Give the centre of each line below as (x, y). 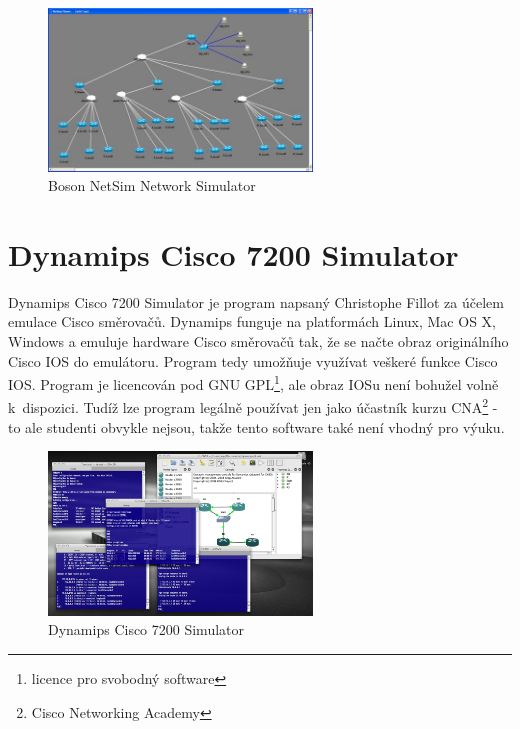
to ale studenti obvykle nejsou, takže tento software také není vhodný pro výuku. (256, 426)
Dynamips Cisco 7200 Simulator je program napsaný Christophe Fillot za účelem (256, 301)
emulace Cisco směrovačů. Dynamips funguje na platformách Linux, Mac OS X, (252, 321)
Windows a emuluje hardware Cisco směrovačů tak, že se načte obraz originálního (258, 341)
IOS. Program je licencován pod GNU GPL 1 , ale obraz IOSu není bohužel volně (253, 382)
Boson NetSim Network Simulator (152, 185)
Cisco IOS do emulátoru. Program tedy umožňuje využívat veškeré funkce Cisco (253, 360)
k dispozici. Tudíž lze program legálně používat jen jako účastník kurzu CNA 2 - (253, 406)
